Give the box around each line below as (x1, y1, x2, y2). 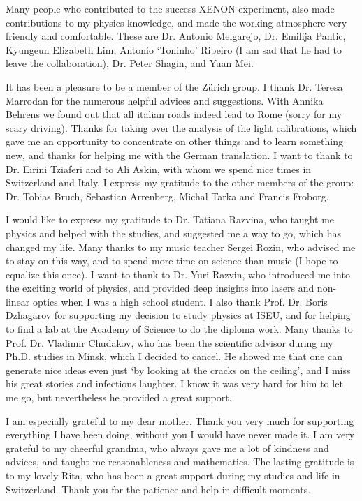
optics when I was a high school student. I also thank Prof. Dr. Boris (32, 294, 328, 308)
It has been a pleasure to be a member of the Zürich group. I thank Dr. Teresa (6, 79, 343, 94)
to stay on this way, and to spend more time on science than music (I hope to (6, 253, 338, 268)
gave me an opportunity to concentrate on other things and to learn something (6, 134, 343, 149)
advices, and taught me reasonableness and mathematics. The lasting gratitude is (6, 454, 354, 469)
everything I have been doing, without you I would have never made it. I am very (6, 427, 355, 442)
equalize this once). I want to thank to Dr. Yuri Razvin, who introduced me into (6, 267, 350, 281)
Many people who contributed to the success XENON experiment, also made (6, 1, 335, 15)
